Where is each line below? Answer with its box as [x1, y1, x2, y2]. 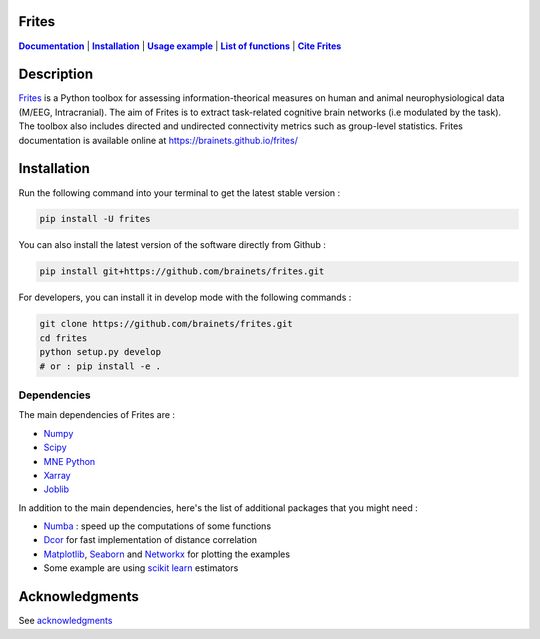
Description [18, 66, 94, 83]
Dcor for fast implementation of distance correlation [43, 534, 258, 546]
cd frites [39, 332, 88, 344]
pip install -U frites [39, 213, 151, 225]
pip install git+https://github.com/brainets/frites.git [39, 266, 325, 277]
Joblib [43, 483, 70, 495]
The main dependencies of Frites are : [18, 409, 175, 421]
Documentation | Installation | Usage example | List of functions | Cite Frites [18, 40, 342, 52]
